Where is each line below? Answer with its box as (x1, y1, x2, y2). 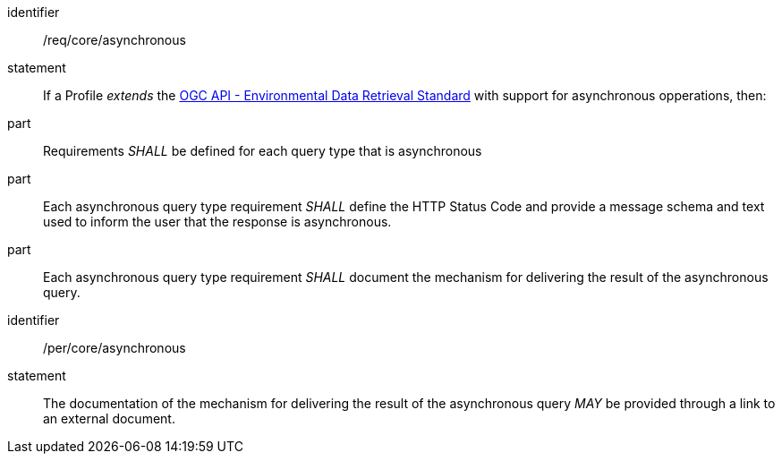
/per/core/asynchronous (43, 340, 186, 355)
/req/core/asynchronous (43, 32, 186, 47)
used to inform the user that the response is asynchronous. (43, 214, 392, 229)
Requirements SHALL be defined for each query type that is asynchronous (43, 143, 482, 158)
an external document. (43, 411, 175, 426)
